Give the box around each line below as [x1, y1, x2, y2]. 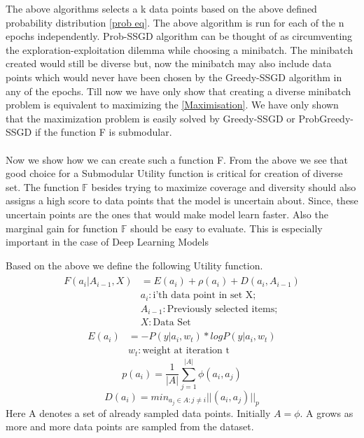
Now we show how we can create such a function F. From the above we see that [6, 152, 349, 167]
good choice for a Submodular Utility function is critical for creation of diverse [6, 166, 343, 181]
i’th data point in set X [153, 290, 253, 301]
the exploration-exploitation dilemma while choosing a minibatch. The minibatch [6, 42, 353, 57]
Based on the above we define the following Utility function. [6, 257, 263, 272]
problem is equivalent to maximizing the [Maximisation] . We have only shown [6, 97, 339, 112]
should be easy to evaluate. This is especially [130, 220, 323, 235]
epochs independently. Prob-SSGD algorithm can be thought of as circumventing [6, 29, 353, 43]
